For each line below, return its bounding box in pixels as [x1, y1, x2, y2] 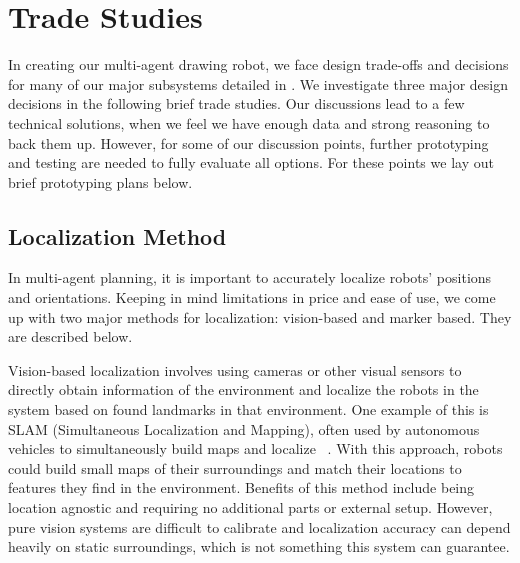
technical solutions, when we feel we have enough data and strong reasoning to [8, 112, 490, 133]
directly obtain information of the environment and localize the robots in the [8, 379, 479, 400]
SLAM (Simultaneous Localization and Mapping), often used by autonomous [8, 418, 480, 439]
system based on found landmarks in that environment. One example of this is [8, 399, 489, 420]
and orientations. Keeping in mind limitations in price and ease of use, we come [8, 287, 496, 308]
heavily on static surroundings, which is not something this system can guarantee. [8, 536, 510, 557]
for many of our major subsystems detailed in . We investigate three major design [8, 73, 508, 94]
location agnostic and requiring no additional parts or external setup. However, [8, 497, 493, 518]
